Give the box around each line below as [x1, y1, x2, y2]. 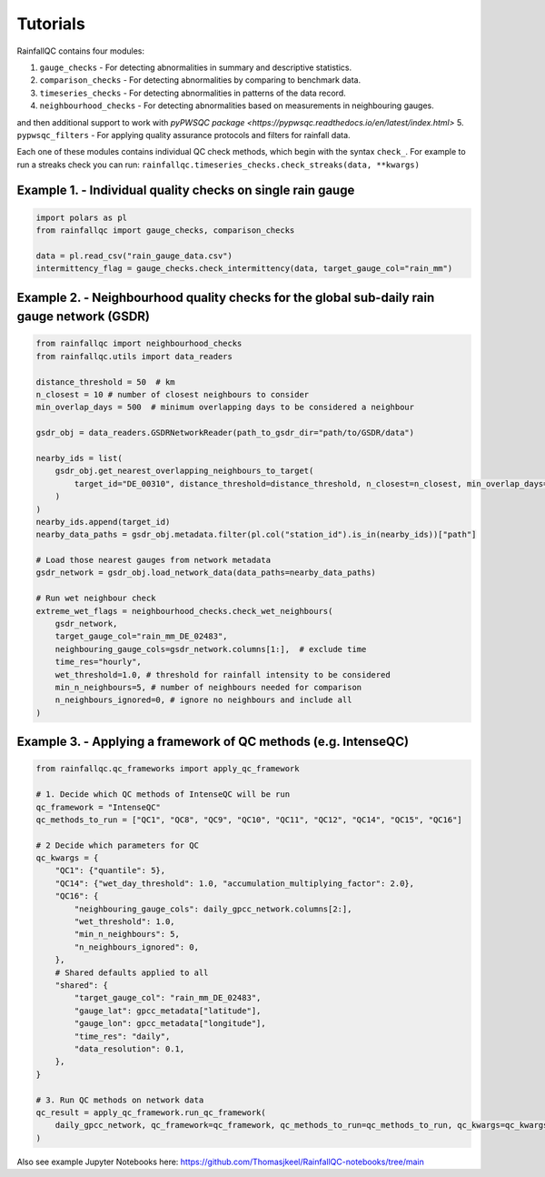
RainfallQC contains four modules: [16, 45, 145, 56]
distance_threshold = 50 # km [35, 377, 176, 387]
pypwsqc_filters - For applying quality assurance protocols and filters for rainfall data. [16, 129, 351, 140]
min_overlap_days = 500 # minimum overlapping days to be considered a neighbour [35, 402, 415, 413]
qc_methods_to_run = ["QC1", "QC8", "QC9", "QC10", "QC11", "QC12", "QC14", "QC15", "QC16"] [35, 814, 462, 825]
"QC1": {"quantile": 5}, [54, 865, 166, 876]
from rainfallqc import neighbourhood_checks [35, 338, 243, 349]
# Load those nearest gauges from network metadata [35, 555, 272, 566]
